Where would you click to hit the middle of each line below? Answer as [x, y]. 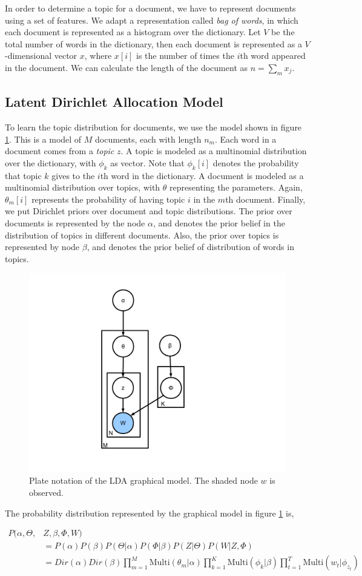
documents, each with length [148, 139]
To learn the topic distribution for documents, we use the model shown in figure [153, 127]
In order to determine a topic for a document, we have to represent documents [150, 8]
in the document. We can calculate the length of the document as [127, 67]
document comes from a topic [60, 151]
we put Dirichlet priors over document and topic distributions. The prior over [149, 211]
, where [98, 56]
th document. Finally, [265, 199]
